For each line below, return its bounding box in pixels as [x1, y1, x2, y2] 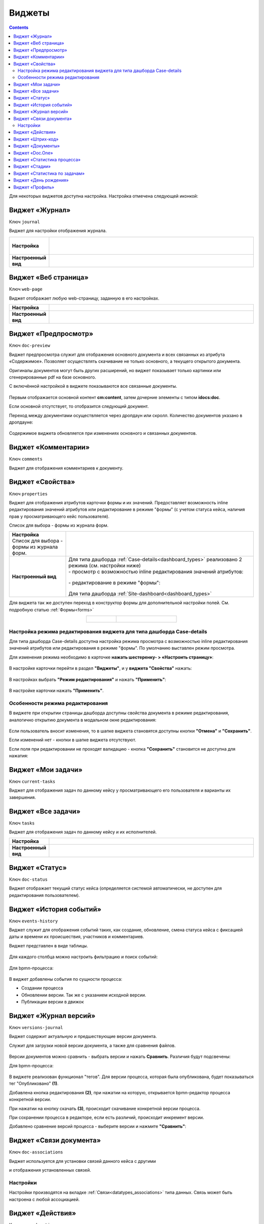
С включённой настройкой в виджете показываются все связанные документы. [9, 383, 177, 389]
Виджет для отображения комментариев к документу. [9, 465, 124, 471]
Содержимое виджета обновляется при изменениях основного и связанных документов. [9, 430, 198, 436]
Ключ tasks [9, 820, 35, 826]
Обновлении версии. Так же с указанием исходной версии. [21, 992, 146, 998]
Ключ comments [9, 456, 43, 462]
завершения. [9, 794, 36, 800]
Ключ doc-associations [9, 1149, 64, 1155]
